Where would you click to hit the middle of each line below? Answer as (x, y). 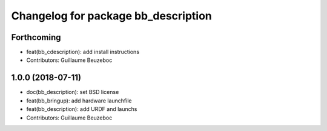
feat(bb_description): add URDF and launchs (82, 109)
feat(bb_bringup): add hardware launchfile (79, 101)
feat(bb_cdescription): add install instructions (83, 52)
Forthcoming (36, 37)
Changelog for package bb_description (111, 16)
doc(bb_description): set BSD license (73, 92)
